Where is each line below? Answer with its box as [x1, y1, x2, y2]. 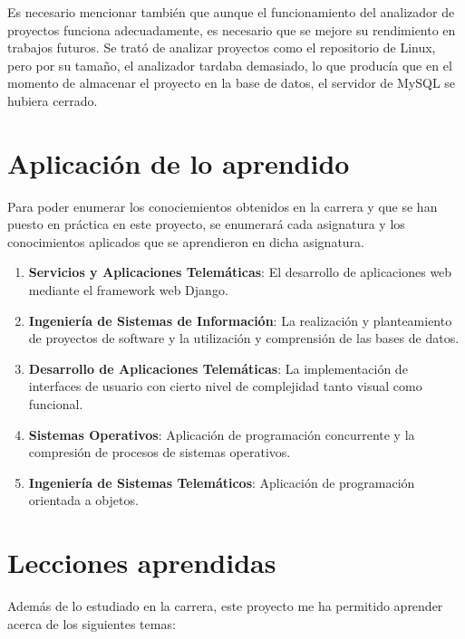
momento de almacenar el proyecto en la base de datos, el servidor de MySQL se [7, 73, 456, 92]
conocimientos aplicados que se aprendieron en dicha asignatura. [7, 232, 364, 251]
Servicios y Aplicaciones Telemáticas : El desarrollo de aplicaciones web [28, 262, 452, 281]
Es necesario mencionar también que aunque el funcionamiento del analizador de [7, 3, 455, 21]
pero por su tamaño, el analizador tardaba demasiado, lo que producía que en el [7, 55, 452, 74]
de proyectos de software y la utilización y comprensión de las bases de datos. [28, 329, 460, 348]
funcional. [28, 395, 83, 414]
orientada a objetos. [28, 491, 139, 510]
